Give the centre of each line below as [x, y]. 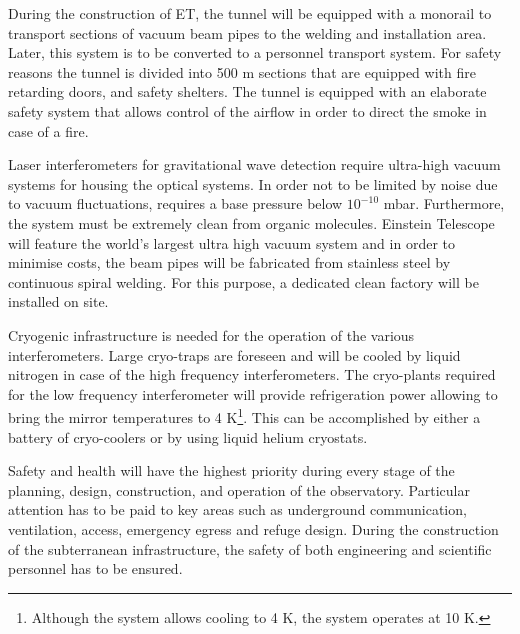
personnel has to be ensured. [95, 568]
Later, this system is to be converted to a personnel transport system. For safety [255, 52]
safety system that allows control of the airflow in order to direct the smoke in [247, 110]
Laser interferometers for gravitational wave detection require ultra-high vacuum [254, 164]
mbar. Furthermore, [444, 203]
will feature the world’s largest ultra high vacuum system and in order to [231, 242]
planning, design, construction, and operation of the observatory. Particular [239, 489]
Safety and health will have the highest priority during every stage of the [231, 470]
